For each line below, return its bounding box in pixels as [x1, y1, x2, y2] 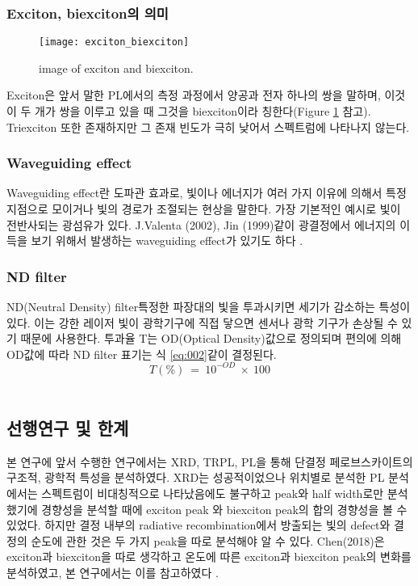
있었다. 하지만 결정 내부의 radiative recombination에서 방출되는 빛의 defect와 [6, 516, 391, 533]
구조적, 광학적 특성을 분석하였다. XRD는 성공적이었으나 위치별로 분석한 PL [6, 469, 385, 486]
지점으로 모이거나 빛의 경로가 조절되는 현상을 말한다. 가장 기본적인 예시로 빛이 [6, 200, 401, 217]
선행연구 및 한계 [6, 415, 129, 440]
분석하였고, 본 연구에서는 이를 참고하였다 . [6, 563, 219, 580]
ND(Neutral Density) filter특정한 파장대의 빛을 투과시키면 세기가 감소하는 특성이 [6, 298, 411, 315]
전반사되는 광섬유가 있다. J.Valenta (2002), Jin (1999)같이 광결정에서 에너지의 [6, 216, 396, 233]
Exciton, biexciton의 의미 [6, 2, 169, 23]
